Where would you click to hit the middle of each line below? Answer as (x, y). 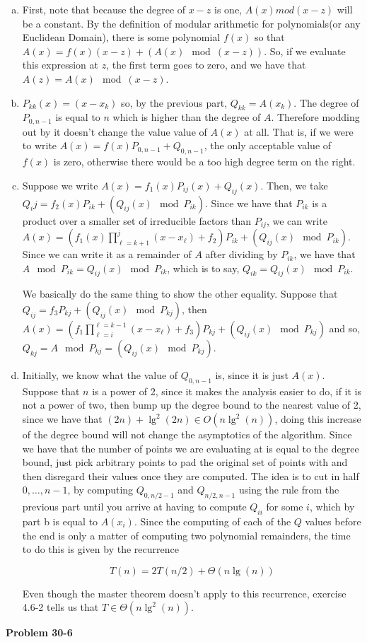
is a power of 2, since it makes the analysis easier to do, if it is (227, 391)
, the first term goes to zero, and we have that (206, 65)
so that (269, 37)
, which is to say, (203, 268)
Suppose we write (60, 185)
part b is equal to (60, 521)
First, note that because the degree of (104, 9)
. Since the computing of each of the (212, 521)
